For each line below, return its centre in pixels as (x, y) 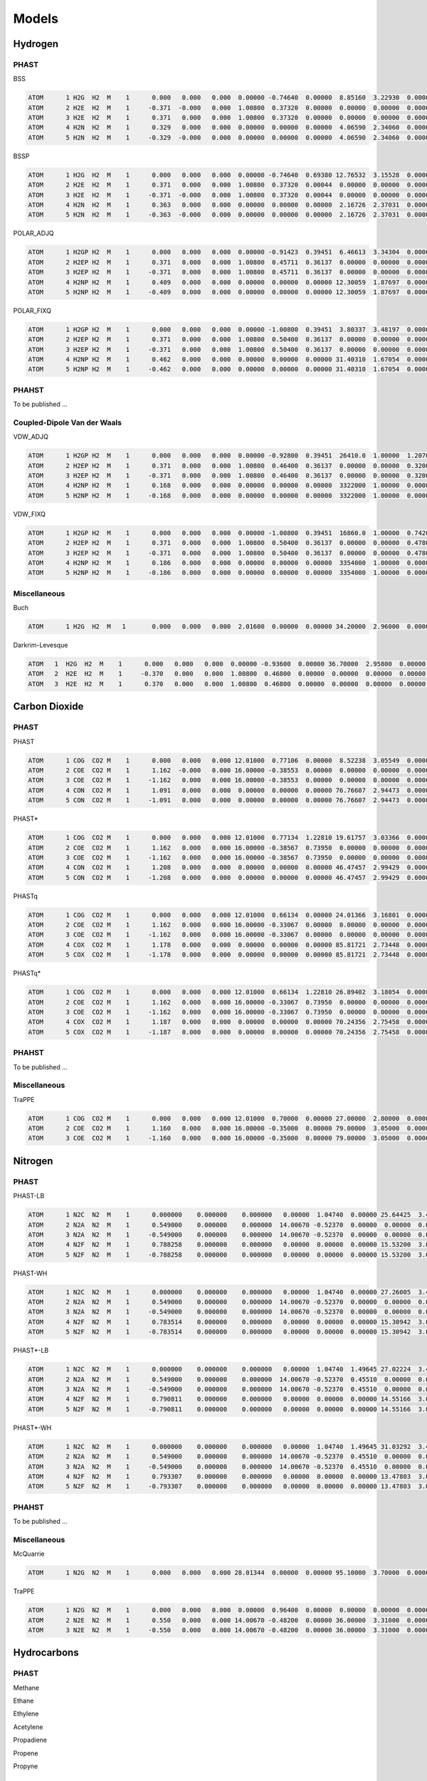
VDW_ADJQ (31, 437)
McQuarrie (29, 1554)
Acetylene (28, 1727)
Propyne (26, 1766)
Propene (26, 1753)
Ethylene (26, 1714)
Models (36, 19)
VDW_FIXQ (30, 514)
